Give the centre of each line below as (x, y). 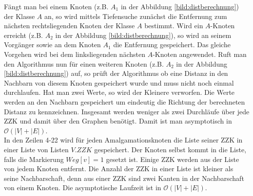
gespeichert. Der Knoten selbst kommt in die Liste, (170, 149)
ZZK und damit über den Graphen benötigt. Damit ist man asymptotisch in (118, 121)
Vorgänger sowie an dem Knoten (52, 45)
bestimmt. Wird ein (174, 26)
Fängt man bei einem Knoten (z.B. (56, 6)
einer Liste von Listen (36, 149)
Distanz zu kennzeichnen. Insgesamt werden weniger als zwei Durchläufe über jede (127, 111)
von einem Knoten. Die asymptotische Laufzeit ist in (83, 187)
